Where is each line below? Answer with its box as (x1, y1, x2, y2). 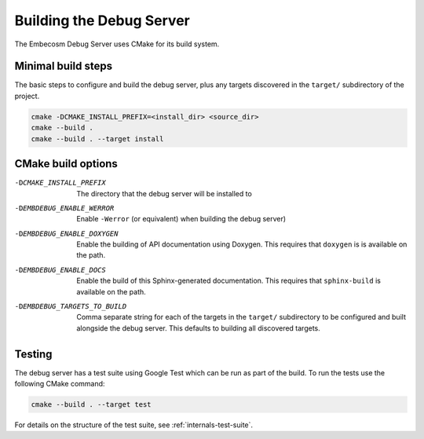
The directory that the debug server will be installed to (76, 188, 253, 198)
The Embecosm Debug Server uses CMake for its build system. (14, 39, 220, 49)
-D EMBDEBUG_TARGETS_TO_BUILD (14, 302, 127, 311)
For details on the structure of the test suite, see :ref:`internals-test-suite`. (14, 420, 254, 430)
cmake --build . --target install (31, 134, 164, 143)
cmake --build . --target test (31, 401, 152, 409)
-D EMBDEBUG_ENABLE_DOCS (14, 265, 106, 274)
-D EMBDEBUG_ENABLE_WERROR (14, 203, 115, 212)
